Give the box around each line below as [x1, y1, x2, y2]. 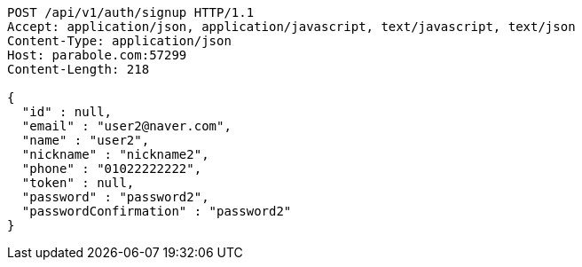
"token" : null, [21, 176, 135, 190]
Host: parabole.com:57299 [7, 48, 187, 62]
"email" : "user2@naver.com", [21, 119, 232, 133]
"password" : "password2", [21, 190, 209, 204]
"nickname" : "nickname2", [21, 147, 209, 161]
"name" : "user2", [21, 133, 150, 147]
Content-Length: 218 [7, 62, 150, 76]
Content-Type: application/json [7, 34, 232, 48]
